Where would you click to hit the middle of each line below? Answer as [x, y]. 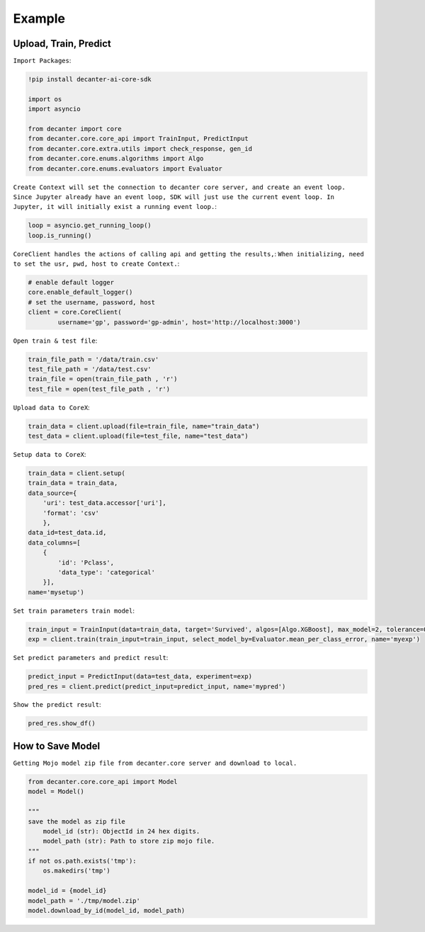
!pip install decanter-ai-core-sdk [90, 79]
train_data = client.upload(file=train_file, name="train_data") [144, 426]
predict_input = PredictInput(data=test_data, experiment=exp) [140, 677]
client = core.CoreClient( [75, 312]
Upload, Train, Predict [62, 44]
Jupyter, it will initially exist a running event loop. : [115, 207]
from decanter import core [75, 129]
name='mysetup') [56, 592]
